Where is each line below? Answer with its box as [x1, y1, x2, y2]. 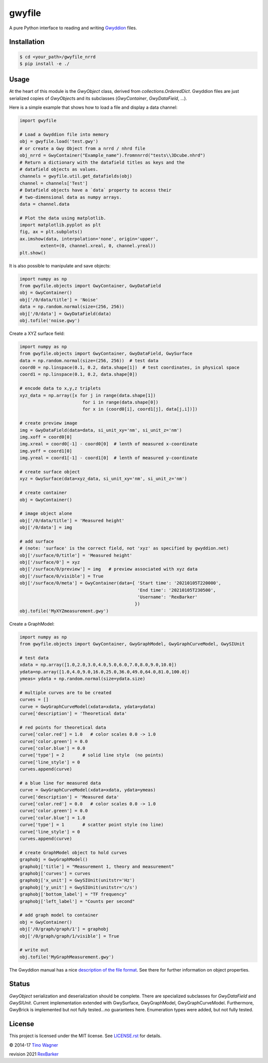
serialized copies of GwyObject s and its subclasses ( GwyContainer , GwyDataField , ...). [9, 95, 187, 101]
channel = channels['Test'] [19, 180, 88, 186]
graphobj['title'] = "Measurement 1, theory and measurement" [19, 864, 174, 869]
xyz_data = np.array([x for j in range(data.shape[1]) [19, 393, 156, 398]
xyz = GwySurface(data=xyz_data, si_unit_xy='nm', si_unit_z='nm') [19, 476, 188, 482]
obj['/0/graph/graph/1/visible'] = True [19, 933, 119, 939]
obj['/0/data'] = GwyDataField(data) [19, 311, 112, 317]
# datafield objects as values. [19, 166, 99, 172]
